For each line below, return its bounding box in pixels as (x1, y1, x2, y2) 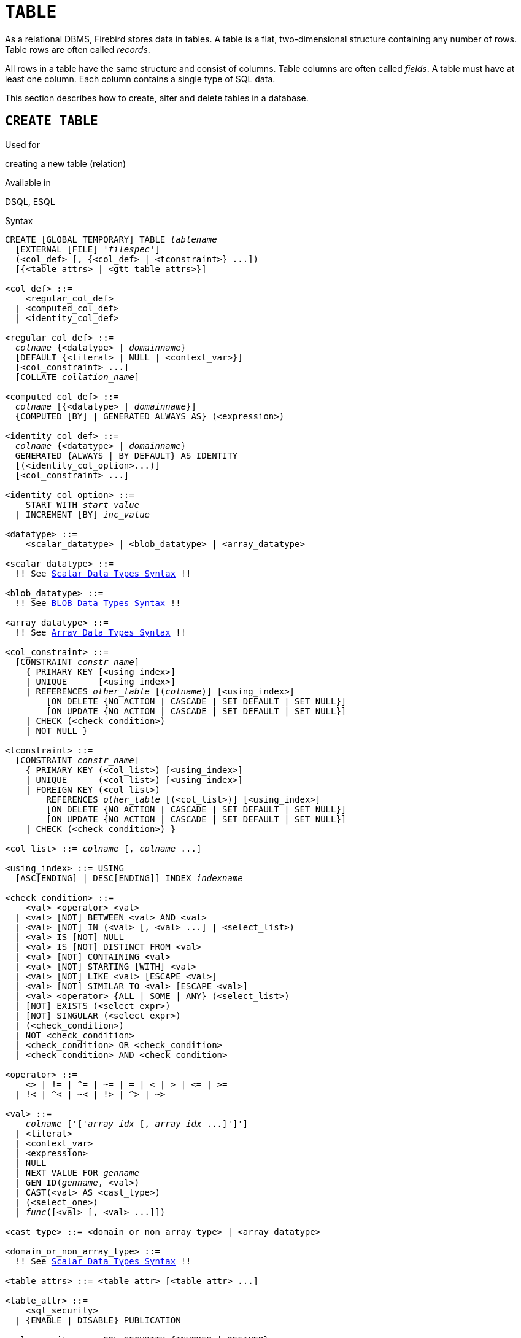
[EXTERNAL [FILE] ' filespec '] (15, 244, 160, 254)
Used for (5, 139, 40, 150)
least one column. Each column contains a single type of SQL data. (5, 73, 276, 84)
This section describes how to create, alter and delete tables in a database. (5, 92, 309, 103)
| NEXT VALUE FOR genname (15, 1167, 140, 1178)
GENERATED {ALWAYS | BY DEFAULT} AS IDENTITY (15, 450, 238, 461)
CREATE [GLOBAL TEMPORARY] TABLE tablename (5, 234, 217, 244)
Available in (5, 177, 51, 188)
